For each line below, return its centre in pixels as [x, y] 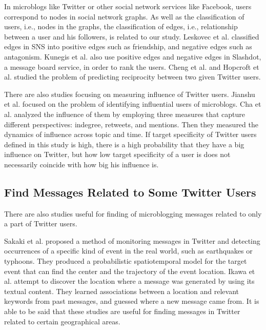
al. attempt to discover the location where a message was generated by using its [129, 281]
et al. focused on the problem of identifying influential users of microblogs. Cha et [133, 104]
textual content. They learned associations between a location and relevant [122, 291]
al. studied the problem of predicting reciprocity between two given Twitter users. [132, 77]
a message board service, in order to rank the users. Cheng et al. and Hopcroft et [132, 66]
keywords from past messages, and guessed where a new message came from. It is [132, 301]
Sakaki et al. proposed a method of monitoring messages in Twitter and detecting [132, 240]
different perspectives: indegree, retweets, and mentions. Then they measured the [131, 124]
